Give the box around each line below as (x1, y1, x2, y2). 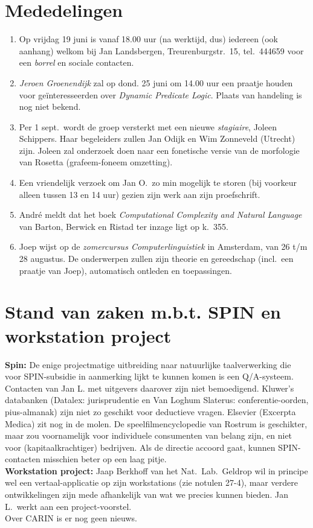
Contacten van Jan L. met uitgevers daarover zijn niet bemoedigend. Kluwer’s (5, 381, 294, 394)
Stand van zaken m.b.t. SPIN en (5, 299, 281, 324)
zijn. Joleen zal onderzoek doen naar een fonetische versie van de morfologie (19, 144, 300, 156)
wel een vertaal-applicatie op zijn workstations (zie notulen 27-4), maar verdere (5, 476, 298, 489)
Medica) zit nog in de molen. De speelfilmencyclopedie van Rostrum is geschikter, (5, 417, 308, 430)
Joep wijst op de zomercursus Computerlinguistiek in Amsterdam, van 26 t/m (19, 240, 308, 253)
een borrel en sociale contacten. (19, 56, 134, 69)
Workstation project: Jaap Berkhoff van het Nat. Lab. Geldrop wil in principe (5, 464, 308, 477)
